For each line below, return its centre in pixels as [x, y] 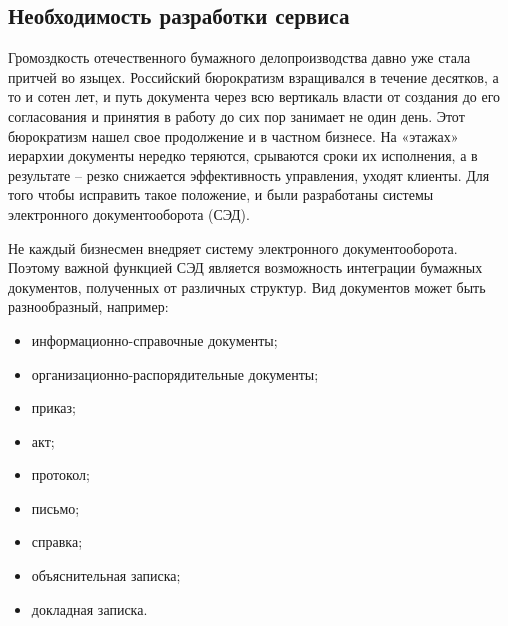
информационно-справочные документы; [154, 339]
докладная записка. [89, 608]
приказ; [54, 407]
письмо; [55, 507]
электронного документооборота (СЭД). [129, 213]
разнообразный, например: [88, 306]
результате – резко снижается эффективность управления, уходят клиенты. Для [249, 174]
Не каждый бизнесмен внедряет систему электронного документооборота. [233, 247]
